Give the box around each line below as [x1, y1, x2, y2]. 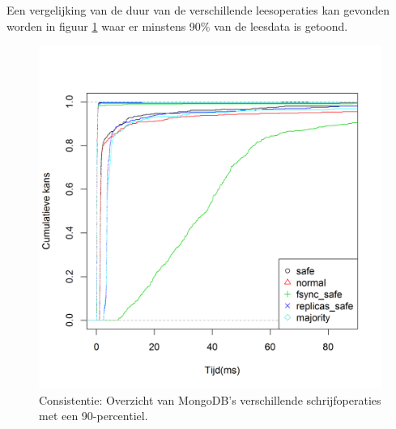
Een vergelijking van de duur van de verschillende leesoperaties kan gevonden [6, 2, 390, 18]
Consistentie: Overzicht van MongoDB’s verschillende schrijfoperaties [39, 391, 381, 408]
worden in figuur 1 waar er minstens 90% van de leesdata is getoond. [6, 17, 348, 34]
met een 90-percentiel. [39, 407, 148, 424]
